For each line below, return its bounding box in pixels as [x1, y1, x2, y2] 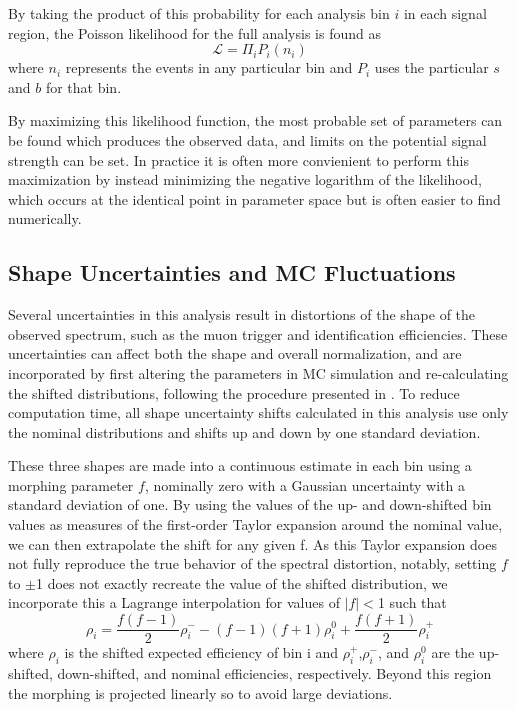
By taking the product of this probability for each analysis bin [8, 3, 390, 23]
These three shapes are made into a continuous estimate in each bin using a [8, 455, 472, 476]
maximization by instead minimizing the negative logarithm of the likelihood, [8, 169, 482, 190]
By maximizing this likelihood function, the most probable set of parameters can [8, 110, 503, 131]
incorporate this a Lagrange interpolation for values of [8, 592, 340, 613]
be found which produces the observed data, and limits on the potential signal [8, 129, 487, 150]
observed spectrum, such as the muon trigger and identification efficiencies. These [8, 323, 508, 344]
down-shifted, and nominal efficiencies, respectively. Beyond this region [57, 662, 492, 683]
